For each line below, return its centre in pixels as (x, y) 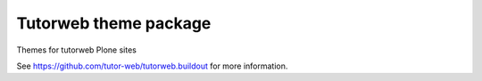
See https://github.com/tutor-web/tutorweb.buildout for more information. (152, 66)
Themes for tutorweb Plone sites (77, 50)
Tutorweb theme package (114, 23)
